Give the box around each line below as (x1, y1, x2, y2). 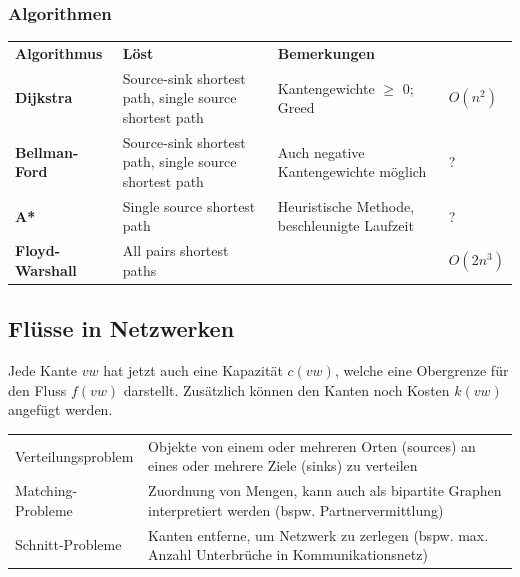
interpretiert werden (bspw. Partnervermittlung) (148, 499, 444, 520)
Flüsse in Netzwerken (8, 313, 235, 344)
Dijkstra (15, 87, 73, 108)
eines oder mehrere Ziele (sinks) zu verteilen (148, 455, 418, 476)
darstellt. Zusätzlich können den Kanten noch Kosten (123, 379, 450, 400)
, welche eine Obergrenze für (334, 360, 509, 381)
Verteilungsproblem (15, 445, 134, 466)
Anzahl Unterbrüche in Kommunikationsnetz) (148, 544, 428, 565)
